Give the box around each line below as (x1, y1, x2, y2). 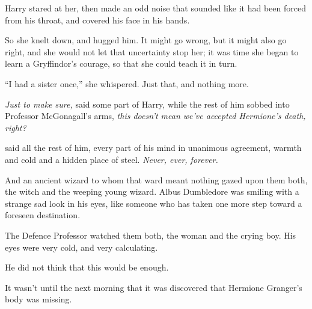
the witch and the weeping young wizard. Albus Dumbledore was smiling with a (5, 185, 299, 198)
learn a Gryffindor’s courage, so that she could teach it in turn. (5, 57, 237, 70)
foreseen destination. (5, 209, 81, 221)
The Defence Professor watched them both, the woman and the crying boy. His (5, 228, 296, 241)
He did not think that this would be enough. (5, 261, 169, 274)
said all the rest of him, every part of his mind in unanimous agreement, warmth (5, 141, 302, 154)
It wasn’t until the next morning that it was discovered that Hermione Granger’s (5, 281, 302, 293)
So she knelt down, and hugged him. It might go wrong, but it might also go (5, 34, 287, 46)
